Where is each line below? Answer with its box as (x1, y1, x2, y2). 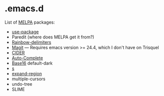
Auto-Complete (11, 55, 43, 61)
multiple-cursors (11, 76, 46, 82)
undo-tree (11, 81, 32, 87)
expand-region (11, 70, 42, 76)
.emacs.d (4, 3, 44, 14)
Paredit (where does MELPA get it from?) (11, 34, 94, 40)
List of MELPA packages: (4, 19, 55, 25)
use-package (11, 29, 39, 34)
